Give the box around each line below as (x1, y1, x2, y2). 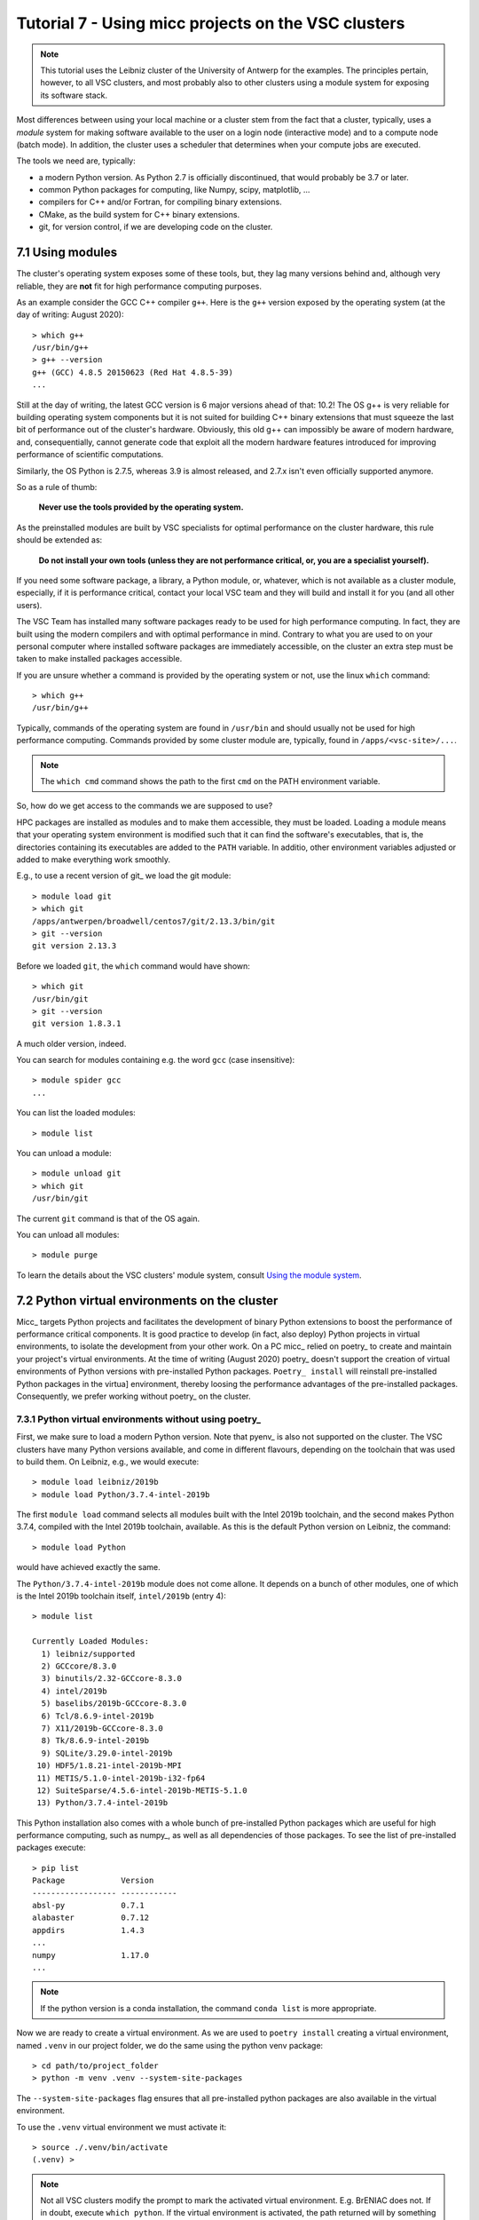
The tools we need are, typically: (16, 155, 137, 166)
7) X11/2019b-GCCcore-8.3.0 (41, 1723, 164, 1733)
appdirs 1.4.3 (32, 1925, 145, 1935)
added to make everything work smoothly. (16, 853, 171, 865)
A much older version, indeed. (16, 1038, 127, 1049)
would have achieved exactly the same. (16, 1562, 161, 1573)
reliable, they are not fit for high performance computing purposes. (16, 281, 262, 291)
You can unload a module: (16, 1148, 112, 1159)
